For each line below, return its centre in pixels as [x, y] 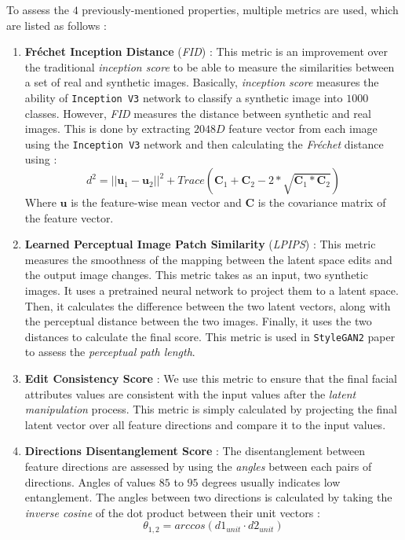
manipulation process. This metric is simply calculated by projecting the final [211, 409]
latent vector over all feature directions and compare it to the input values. [205, 424]
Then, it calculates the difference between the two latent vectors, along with [208, 305]
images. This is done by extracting [108, 129]
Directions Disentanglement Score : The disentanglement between [195, 451]
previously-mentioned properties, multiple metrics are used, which [240, 9]
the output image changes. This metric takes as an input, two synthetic [196, 275]
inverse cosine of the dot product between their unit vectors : [172, 512]
